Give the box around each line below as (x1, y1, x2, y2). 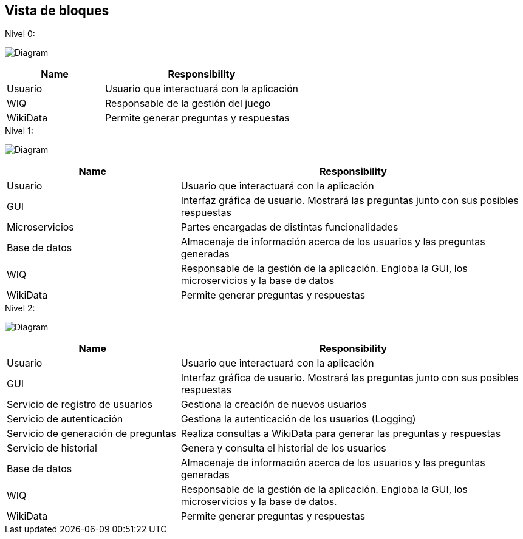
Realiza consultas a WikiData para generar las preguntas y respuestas (180, 427, 501, 440)
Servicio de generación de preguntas (7, 427, 176, 440)
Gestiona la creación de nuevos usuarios (180, 398, 367, 411)
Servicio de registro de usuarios (7, 398, 152, 411)
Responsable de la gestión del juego (105, 97, 271, 110)
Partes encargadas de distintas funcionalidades (180, 221, 398, 234)
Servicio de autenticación (7, 413, 123, 425)
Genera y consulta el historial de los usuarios (180, 442, 386, 455)
